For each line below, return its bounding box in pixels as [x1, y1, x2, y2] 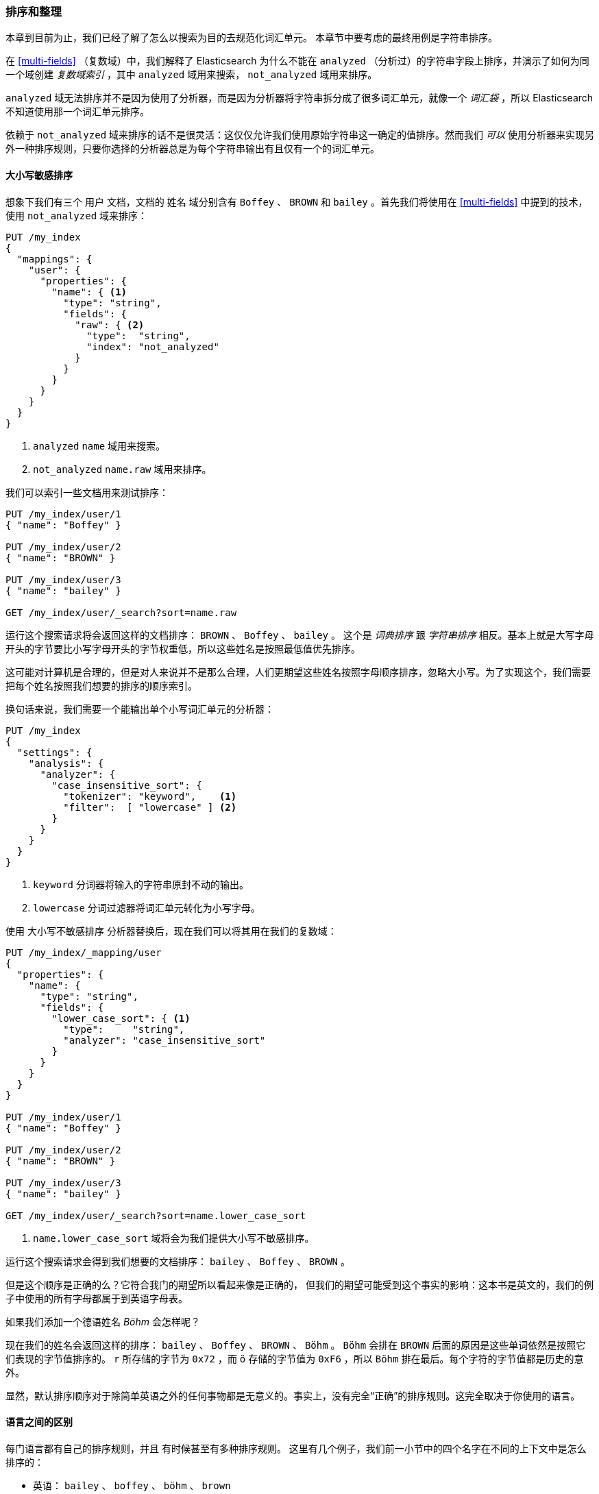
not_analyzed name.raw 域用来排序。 [33, 463, 212, 475]
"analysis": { [28, 757, 104, 769]
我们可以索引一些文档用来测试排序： [5, 486, 169, 498]
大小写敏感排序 [5, 169, 73, 181]
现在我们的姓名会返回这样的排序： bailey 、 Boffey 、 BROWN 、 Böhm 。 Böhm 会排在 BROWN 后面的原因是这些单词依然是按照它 [5, 1338, 586, 1351]
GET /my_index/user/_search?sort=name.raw [5, 607, 237, 618]
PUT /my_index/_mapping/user [5, 946, 162, 958]
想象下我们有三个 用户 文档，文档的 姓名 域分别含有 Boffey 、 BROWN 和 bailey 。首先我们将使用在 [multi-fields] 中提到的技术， [5, 195, 588, 208]
